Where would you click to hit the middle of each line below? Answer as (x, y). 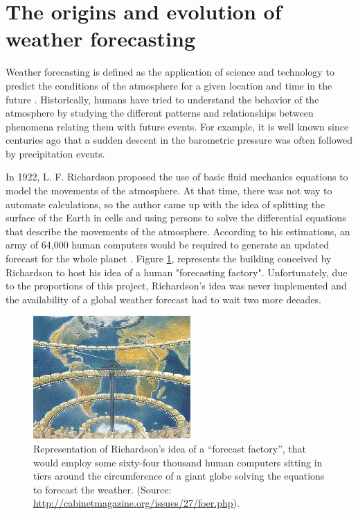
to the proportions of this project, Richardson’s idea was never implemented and (176, 286)
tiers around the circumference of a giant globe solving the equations (179, 476)
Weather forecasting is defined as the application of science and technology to (170, 72)
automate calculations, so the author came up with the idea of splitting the (165, 204)
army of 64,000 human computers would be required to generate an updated (167, 245)
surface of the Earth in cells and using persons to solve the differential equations (176, 218)
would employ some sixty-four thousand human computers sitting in (178, 462)
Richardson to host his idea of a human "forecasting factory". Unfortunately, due (177, 272)
